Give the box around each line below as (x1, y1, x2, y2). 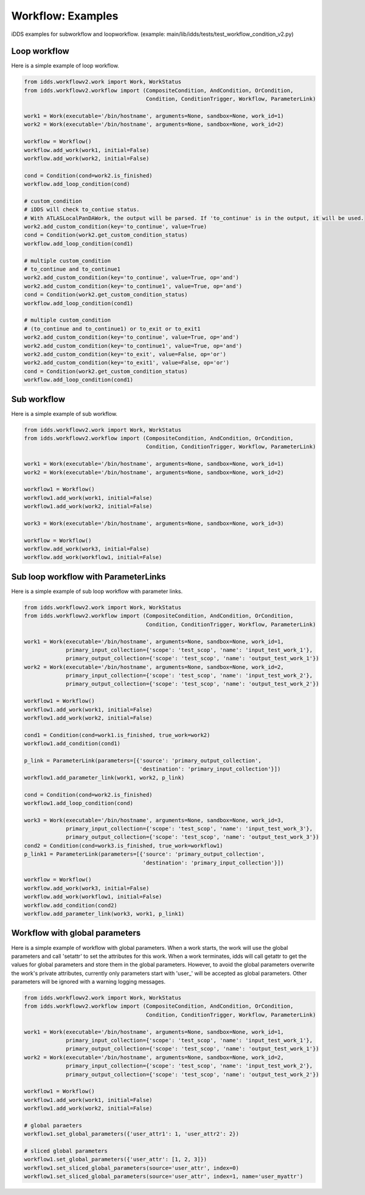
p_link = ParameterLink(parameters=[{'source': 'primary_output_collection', (24, 757, 262, 764)
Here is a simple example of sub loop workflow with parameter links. (11, 587, 183, 595)
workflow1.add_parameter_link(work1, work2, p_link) (24, 774, 185, 781)
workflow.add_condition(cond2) (24, 902, 118, 909)
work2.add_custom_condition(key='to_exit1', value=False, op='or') (24, 359, 230, 366)
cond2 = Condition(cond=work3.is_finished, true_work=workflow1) (24, 842, 223, 849)
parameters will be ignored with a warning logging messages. (11, 978, 166, 985)
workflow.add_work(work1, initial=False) (24, 147, 150, 153)
